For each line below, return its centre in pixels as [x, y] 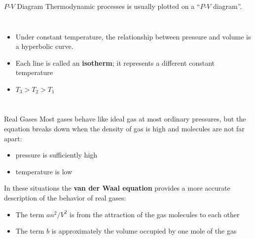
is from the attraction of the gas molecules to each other [155, 214]
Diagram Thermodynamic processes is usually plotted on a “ [109, 6]
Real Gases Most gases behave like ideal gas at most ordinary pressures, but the [125, 119]
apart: [13, 138]
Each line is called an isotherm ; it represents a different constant [115, 62]
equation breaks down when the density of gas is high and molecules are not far [124, 129]
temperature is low [44, 171]
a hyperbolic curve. [44, 46]
